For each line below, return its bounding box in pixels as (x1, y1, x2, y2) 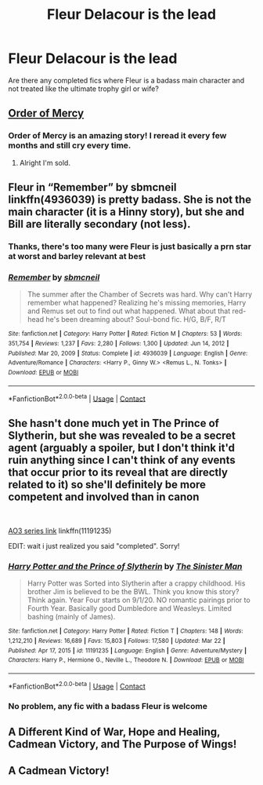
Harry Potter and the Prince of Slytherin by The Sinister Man (8, 560, 243, 571)
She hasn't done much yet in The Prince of (8, 416, 219, 429)
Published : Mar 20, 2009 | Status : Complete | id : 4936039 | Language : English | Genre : (8, 349, 248, 357)
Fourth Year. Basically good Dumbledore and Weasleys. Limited (27, 604, 232, 613)
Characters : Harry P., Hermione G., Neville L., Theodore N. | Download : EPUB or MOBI (8, 656, 244, 664)
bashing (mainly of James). (27, 612, 116, 622)
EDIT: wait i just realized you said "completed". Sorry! (8, 541, 180, 550)
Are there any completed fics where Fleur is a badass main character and (8, 75, 245, 85)
